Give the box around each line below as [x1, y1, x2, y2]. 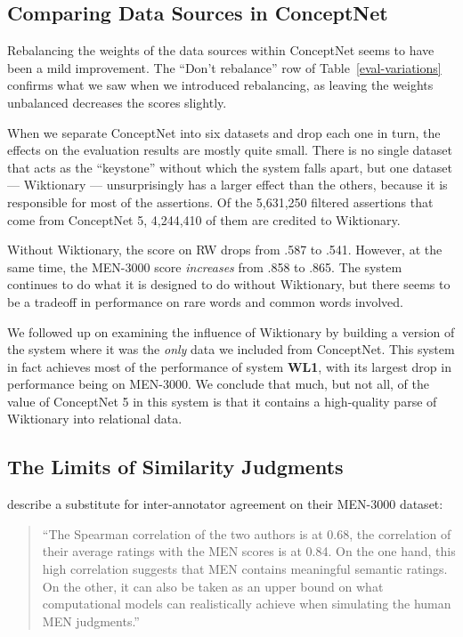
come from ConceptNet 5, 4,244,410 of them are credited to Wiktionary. [7, 210, 401, 229]
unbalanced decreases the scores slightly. [7, 93, 227, 111]
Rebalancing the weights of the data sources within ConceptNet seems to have [7, 41, 435, 60]
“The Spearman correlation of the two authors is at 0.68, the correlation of [42, 524, 451, 543]
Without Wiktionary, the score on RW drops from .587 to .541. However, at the [7, 240, 443, 259]
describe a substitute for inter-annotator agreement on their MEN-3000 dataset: [7, 495, 443, 513]
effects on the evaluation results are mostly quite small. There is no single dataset [7, 141, 452, 159]
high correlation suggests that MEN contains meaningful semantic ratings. [42, 560, 448, 578]
